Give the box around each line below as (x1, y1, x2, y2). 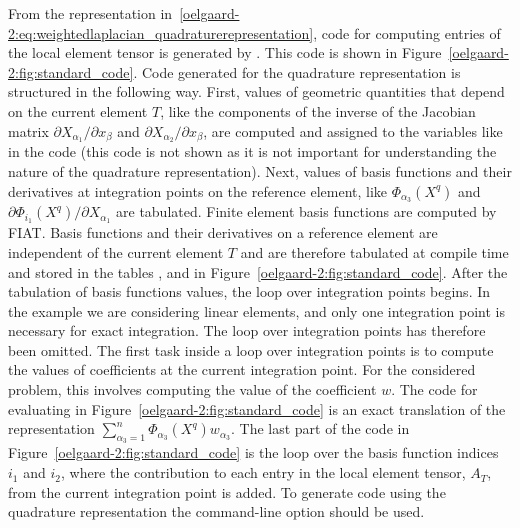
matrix (8, 120, 49, 141)
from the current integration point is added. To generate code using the (8, 481, 446, 502)
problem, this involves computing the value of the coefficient (8, 379, 377, 400)
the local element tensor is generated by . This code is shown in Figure (8, 42, 442, 63)
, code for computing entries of (313, 22, 501, 43)
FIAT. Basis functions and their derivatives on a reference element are (8, 222, 438, 243)
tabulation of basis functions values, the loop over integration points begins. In (8, 281, 491, 302)
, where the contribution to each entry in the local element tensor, (60, 462, 466, 483)
